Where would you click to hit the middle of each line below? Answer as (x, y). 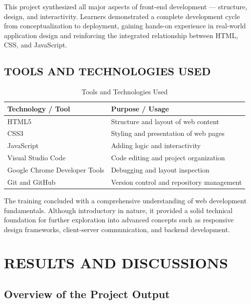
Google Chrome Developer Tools (56, 169)
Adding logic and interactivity (156, 145)
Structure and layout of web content (165, 121)
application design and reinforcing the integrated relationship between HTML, (121, 35)
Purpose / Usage (140, 108)
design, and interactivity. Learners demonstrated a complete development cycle (122, 16)
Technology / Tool (39, 108)
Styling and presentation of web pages (168, 133)
